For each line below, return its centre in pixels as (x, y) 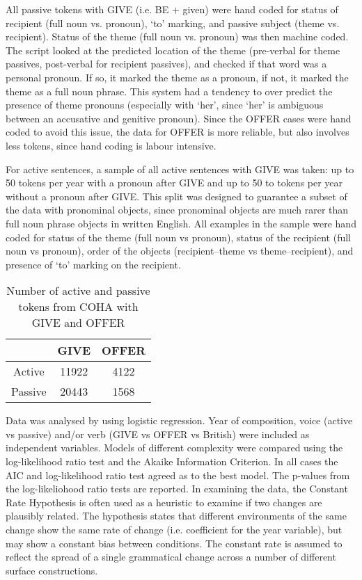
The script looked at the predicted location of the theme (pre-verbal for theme (173, 50)
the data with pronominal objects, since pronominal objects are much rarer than (177, 210)
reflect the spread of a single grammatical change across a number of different (171, 557)
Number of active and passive (78, 291)
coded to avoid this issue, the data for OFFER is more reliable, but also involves (178, 132)
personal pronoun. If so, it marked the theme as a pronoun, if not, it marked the (177, 77)
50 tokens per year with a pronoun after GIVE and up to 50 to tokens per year (174, 183)
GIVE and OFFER (78, 323)
